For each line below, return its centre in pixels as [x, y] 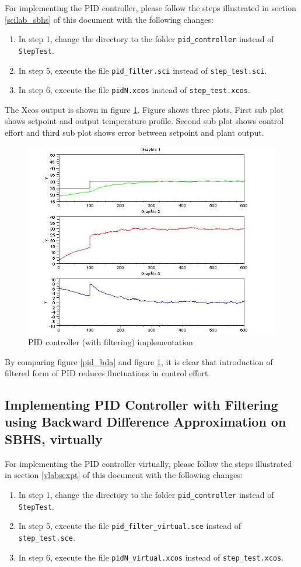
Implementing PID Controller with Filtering [141, 405]
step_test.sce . [47, 537]
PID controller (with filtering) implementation [111, 341]
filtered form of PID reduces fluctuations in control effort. [108, 373]
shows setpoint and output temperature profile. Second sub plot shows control [144, 121]
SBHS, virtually [54, 439]
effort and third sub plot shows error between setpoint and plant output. [134, 132]
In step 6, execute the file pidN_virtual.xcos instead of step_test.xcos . [151, 557]
